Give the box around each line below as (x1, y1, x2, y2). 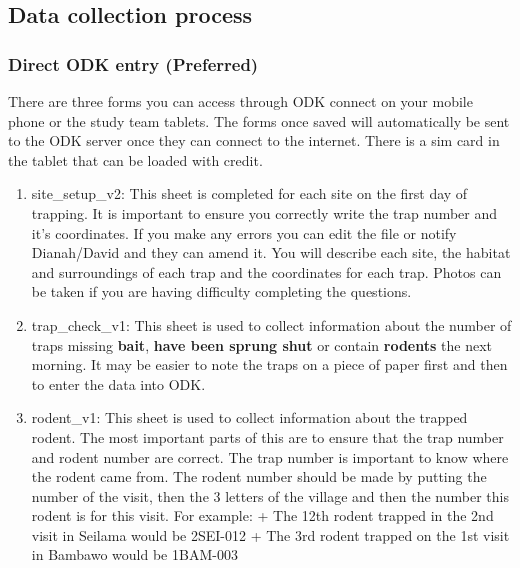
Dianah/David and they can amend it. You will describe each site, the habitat (31, 242, 511, 263)
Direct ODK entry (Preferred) (8, 51, 259, 76)
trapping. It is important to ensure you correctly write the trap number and (31, 202, 498, 223)
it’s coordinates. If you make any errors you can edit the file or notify (31, 222, 457, 243)
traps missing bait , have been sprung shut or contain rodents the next (31, 334, 492, 355)
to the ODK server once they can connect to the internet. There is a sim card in (8, 130, 500, 151)
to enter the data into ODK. (31, 373, 206, 394)
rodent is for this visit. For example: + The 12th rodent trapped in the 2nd (31, 505, 494, 526)
